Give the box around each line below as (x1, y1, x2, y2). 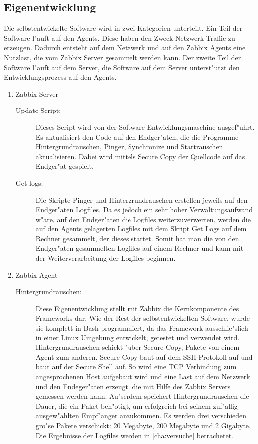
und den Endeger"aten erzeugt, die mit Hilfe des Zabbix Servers (35, 381, 231, 391)
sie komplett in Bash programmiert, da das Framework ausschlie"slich (35, 323, 248, 333)
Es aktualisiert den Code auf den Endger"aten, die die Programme (35, 131, 239, 142)
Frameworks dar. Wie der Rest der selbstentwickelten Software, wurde (35, 313, 250, 323)
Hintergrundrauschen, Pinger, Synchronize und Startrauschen (35, 141, 223, 152)
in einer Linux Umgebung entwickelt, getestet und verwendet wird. (35, 332, 240, 342)
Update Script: (15, 105, 61, 115)
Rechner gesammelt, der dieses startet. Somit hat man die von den (35, 233, 239, 243)
